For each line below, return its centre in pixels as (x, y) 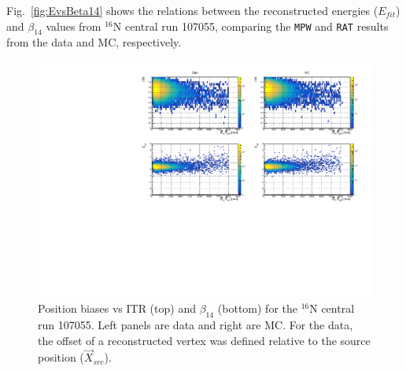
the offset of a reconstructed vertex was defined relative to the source (204, 340)
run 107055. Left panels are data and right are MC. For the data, (196, 325)
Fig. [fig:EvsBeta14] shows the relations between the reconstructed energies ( (192, 10)
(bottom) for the (257, 308)
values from (74, 26)
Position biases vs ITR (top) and (117, 308)
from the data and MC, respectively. (94, 42)
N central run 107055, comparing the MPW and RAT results (251, 26)
